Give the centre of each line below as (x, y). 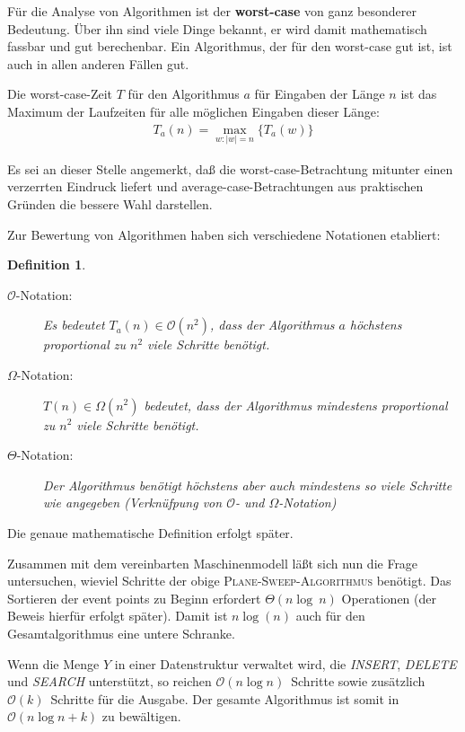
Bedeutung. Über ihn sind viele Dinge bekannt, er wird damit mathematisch (217, 28)
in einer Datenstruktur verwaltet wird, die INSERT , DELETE (285, 663)
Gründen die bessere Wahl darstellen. (110, 204)
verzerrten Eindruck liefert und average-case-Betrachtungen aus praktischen (215, 186)
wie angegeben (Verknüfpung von (133, 503)
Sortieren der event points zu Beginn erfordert (134, 598)
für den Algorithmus (184, 94)
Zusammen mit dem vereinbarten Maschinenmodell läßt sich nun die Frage (213, 563)
